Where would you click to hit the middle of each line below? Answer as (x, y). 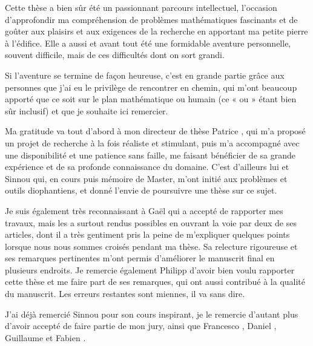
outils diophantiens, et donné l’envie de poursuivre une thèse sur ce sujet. (141, 190)
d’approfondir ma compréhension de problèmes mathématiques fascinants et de (151, 19)
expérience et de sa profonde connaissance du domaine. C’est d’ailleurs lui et (147, 167)
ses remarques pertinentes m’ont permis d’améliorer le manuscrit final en (140, 258)
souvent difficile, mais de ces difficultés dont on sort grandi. (115, 55)
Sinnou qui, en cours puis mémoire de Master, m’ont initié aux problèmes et (146, 178)
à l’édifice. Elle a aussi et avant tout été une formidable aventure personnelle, (148, 43)
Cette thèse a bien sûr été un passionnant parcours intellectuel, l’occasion (141, 7)
